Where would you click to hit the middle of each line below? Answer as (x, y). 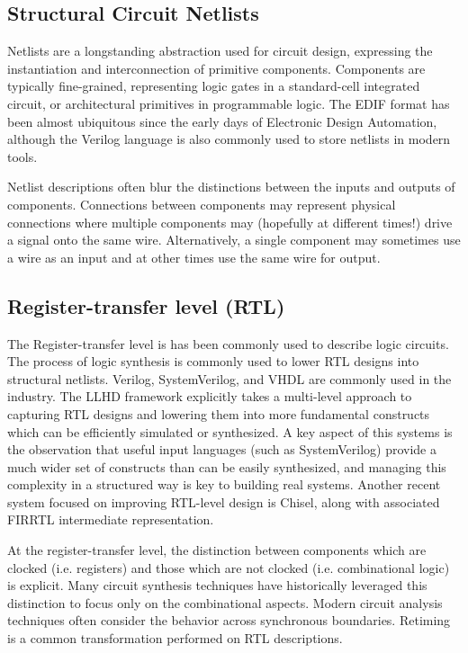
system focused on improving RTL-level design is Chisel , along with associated (224, 501)
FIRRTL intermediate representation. (111, 519)
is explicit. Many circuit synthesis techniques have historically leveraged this (217, 585)
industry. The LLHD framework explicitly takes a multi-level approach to (210, 396)
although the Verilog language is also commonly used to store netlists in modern (229, 139)
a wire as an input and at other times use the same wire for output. (194, 257)
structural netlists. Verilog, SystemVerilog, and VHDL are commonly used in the (229, 378)
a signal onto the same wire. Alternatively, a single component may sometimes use (234, 240)
